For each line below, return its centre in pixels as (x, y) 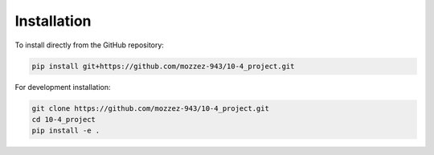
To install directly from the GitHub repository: (90, 45)
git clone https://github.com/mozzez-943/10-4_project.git (150, 108)
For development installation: (63, 87)
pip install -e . (66, 131)
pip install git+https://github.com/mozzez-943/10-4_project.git (163, 66)
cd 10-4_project (64, 119)
